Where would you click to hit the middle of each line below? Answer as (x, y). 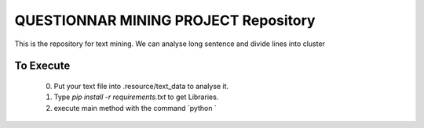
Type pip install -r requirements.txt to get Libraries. (136, 97)
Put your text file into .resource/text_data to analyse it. (141, 86)
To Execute (42, 66)
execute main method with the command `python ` (135, 108)
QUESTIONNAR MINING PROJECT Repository (165, 20)
